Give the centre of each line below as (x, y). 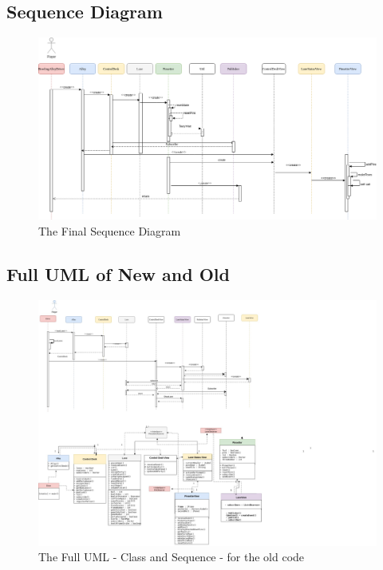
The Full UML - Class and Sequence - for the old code (172, 557)
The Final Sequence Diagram (110, 230)
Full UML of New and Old (118, 273)
